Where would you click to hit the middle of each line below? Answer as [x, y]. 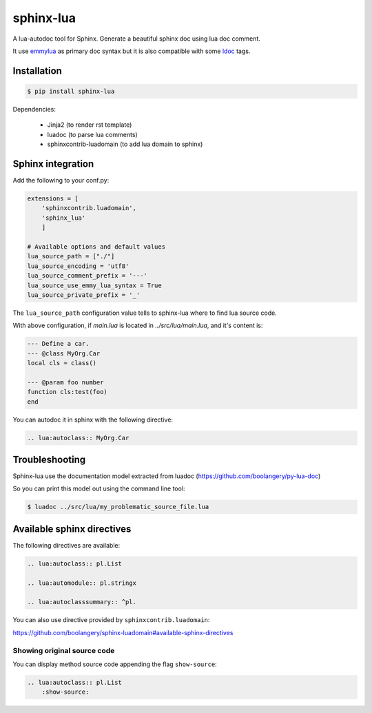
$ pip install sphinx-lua [71, 91]
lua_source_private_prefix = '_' [84, 295]
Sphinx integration [53, 164]
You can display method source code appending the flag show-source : [115, 664]
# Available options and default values [96, 247]
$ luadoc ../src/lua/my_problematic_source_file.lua [118, 507]
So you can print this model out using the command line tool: [99, 488]
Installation [37, 71]
